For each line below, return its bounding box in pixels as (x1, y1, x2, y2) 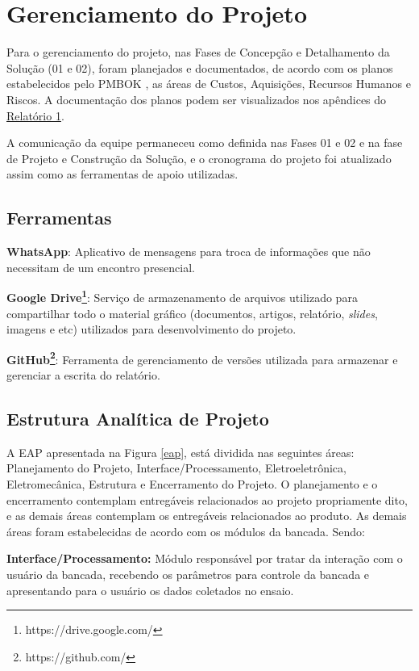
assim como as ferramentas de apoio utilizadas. (6, 166, 239, 182)
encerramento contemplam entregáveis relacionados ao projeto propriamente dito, (6, 491, 408, 508)
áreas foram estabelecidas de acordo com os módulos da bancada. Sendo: (6, 522, 365, 539)
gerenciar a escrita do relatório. (6, 366, 160, 383)
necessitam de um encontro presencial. (6, 258, 195, 275)
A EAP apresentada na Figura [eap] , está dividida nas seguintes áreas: (6, 443, 355, 460)
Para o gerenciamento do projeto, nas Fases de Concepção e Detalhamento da (6, 44, 390, 61)
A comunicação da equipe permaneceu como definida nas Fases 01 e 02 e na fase (6, 134, 403, 151)
